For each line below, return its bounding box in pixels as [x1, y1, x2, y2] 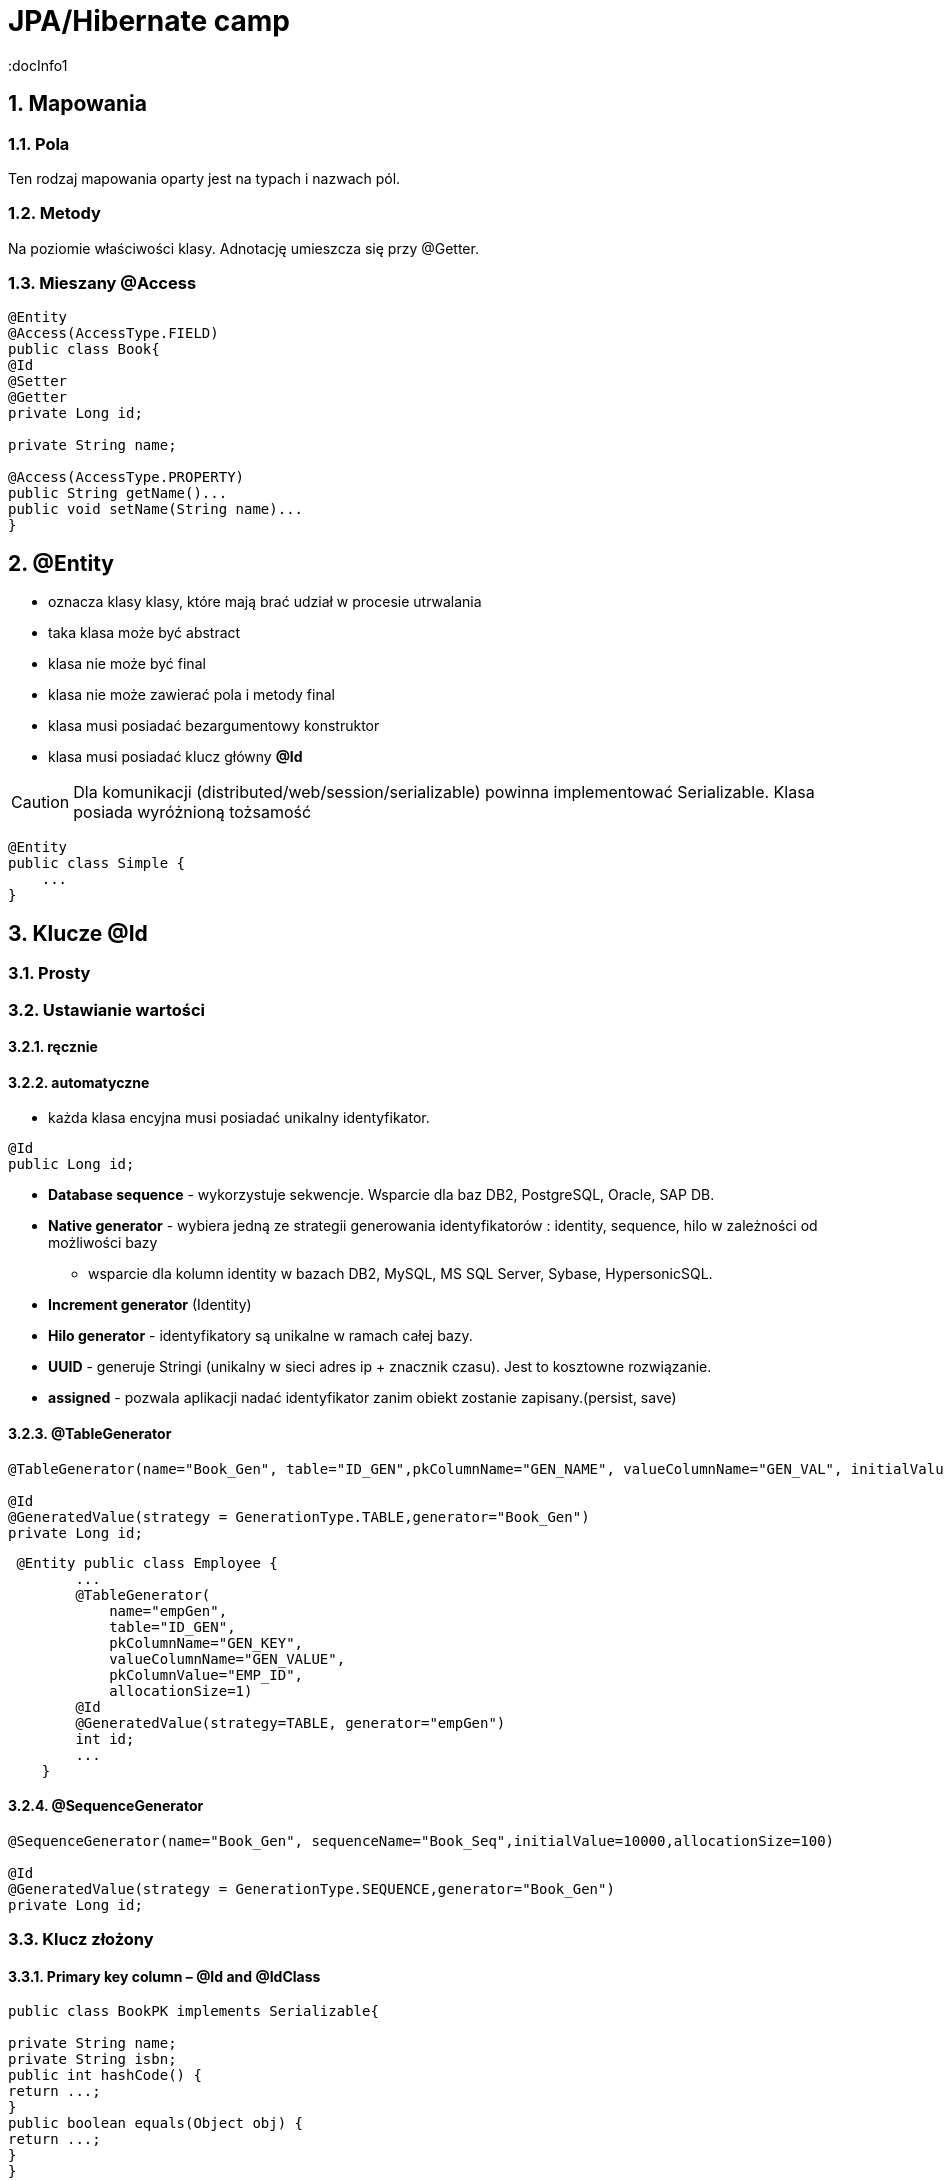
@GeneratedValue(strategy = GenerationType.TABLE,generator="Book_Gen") [8, 1508, 590, 1525]
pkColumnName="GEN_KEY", [109, 1634, 304, 1651]
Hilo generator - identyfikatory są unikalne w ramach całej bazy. [48, 1327, 473, 1345]
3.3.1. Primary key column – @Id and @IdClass [8, 1967, 321, 1985]
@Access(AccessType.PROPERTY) [8, 469, 245, 486]
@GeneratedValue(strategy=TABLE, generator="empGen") [75, 1714, 506, 1731]
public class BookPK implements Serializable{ [8, 2003, 379, 2020]
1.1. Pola [8, 133, 70, 154]
